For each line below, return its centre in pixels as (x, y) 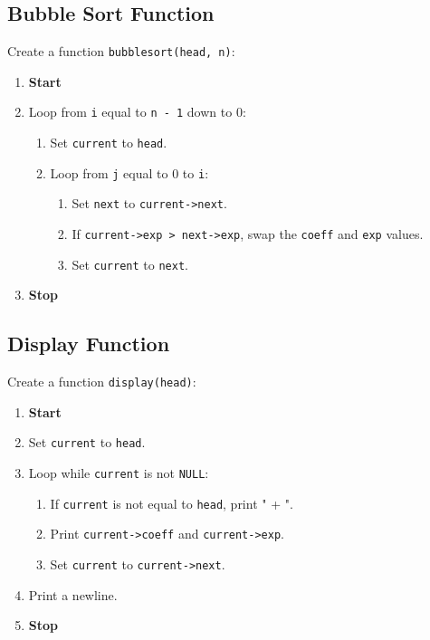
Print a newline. (73, 594)
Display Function (89, 344)
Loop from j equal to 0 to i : (129, 172)
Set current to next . (130, 264)
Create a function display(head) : (102, 382)
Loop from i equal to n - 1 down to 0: (137, 112)
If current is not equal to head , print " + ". (172, 503)
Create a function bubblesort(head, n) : (121, 51)
